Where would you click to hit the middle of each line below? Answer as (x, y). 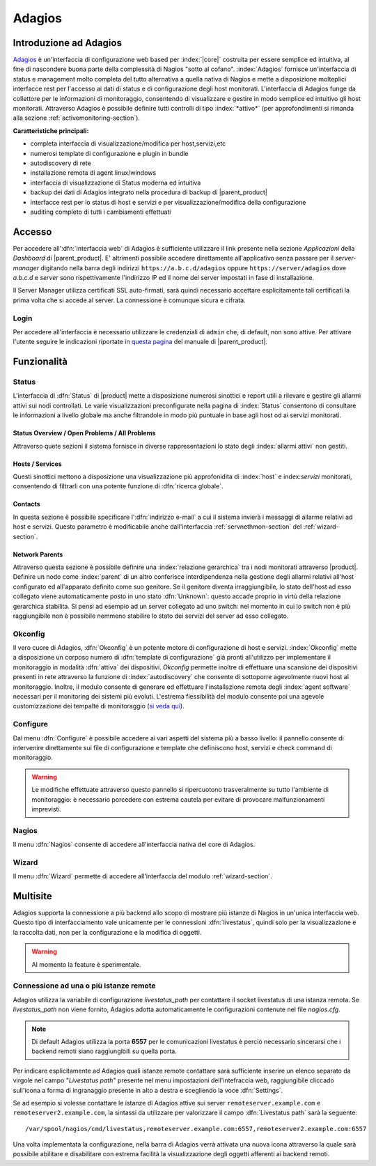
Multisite (32, 896)
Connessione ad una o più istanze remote (84, 986)
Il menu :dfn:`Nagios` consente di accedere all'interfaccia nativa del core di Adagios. (134, 845)
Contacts (27, 504)
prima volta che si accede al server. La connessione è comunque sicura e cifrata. (130, 300)
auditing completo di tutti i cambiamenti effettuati (101, 212)
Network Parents (38, 554)
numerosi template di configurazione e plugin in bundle (109, 153)
